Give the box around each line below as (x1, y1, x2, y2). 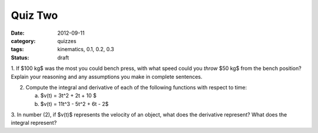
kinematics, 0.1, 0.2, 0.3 (57, 46, 114, 53)
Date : (11, 29, 25, 36)
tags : (11, 46, 24, 53)
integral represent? (11, 119, 57, 127)
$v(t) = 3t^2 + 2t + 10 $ (40, 92, 97, 99)
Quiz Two (11, 9, 58, 22)
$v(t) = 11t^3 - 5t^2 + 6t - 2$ (40, 100, 109, 107)
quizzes (57, 37, 77, 44)
